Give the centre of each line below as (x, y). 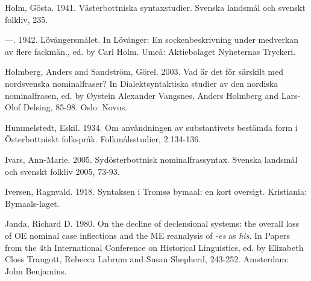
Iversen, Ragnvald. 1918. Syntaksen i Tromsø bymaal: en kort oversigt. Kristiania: (156, 191)
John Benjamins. (36, 270)
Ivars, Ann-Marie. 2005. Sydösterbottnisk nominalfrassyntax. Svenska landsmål (151, 159)
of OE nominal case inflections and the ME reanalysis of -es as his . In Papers (147, 235)
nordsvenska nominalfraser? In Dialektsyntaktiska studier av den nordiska (142, 83)
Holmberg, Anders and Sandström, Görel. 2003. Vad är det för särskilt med (144, 71)
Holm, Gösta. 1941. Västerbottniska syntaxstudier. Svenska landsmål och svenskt (155, 7)
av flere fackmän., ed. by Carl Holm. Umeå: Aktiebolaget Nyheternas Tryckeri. (150, 51)
